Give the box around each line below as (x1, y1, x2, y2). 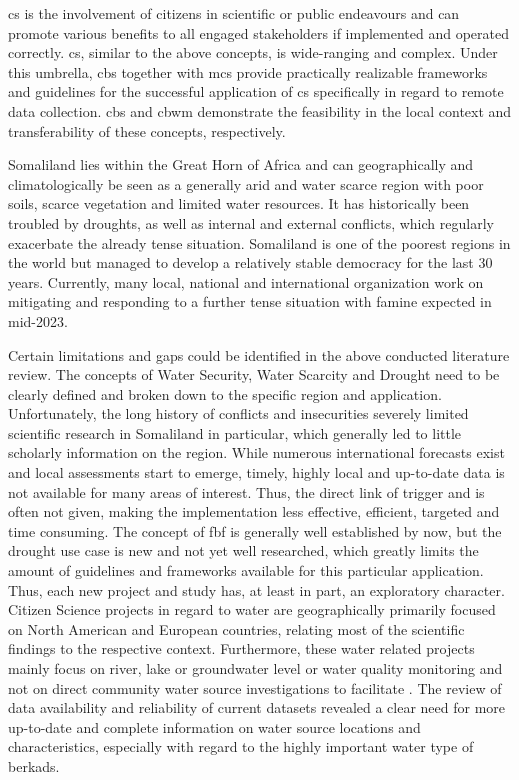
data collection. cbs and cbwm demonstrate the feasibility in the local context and (8, 100, 512, 121)
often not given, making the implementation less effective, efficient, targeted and (8, 501, 500, 522)
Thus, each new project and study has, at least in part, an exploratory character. (8, 579, 505, 600)
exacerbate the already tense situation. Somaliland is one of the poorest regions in (8, 232, 511, 253)
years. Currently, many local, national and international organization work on (8, 271, 484, 292)
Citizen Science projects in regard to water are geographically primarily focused (8, 599, 496, 620)
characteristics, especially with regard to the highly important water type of (8, 736, 474, 757)
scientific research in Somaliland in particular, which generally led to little (8, 422, 462, 443)
